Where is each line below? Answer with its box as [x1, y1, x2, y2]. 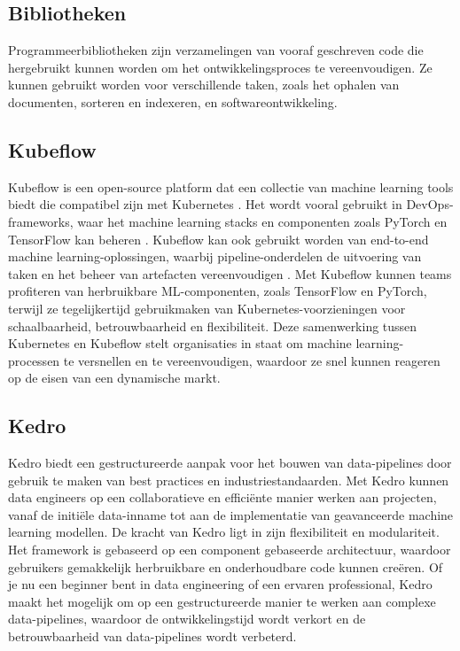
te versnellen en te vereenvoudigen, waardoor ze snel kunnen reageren [63, 351, 441, 369]
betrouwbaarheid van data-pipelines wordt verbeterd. [8, 627, 297, 646]
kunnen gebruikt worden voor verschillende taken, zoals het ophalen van [8, 75, 400, 94]
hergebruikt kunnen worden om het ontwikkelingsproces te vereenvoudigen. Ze [8, 58, 433, 76]
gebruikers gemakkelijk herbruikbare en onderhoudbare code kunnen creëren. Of [8, 557, 443, 576]
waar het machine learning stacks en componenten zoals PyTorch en [77, 212, 448, 230]
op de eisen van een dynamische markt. [8, 368, 221, 387]
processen [8, 351, 60, 369]
